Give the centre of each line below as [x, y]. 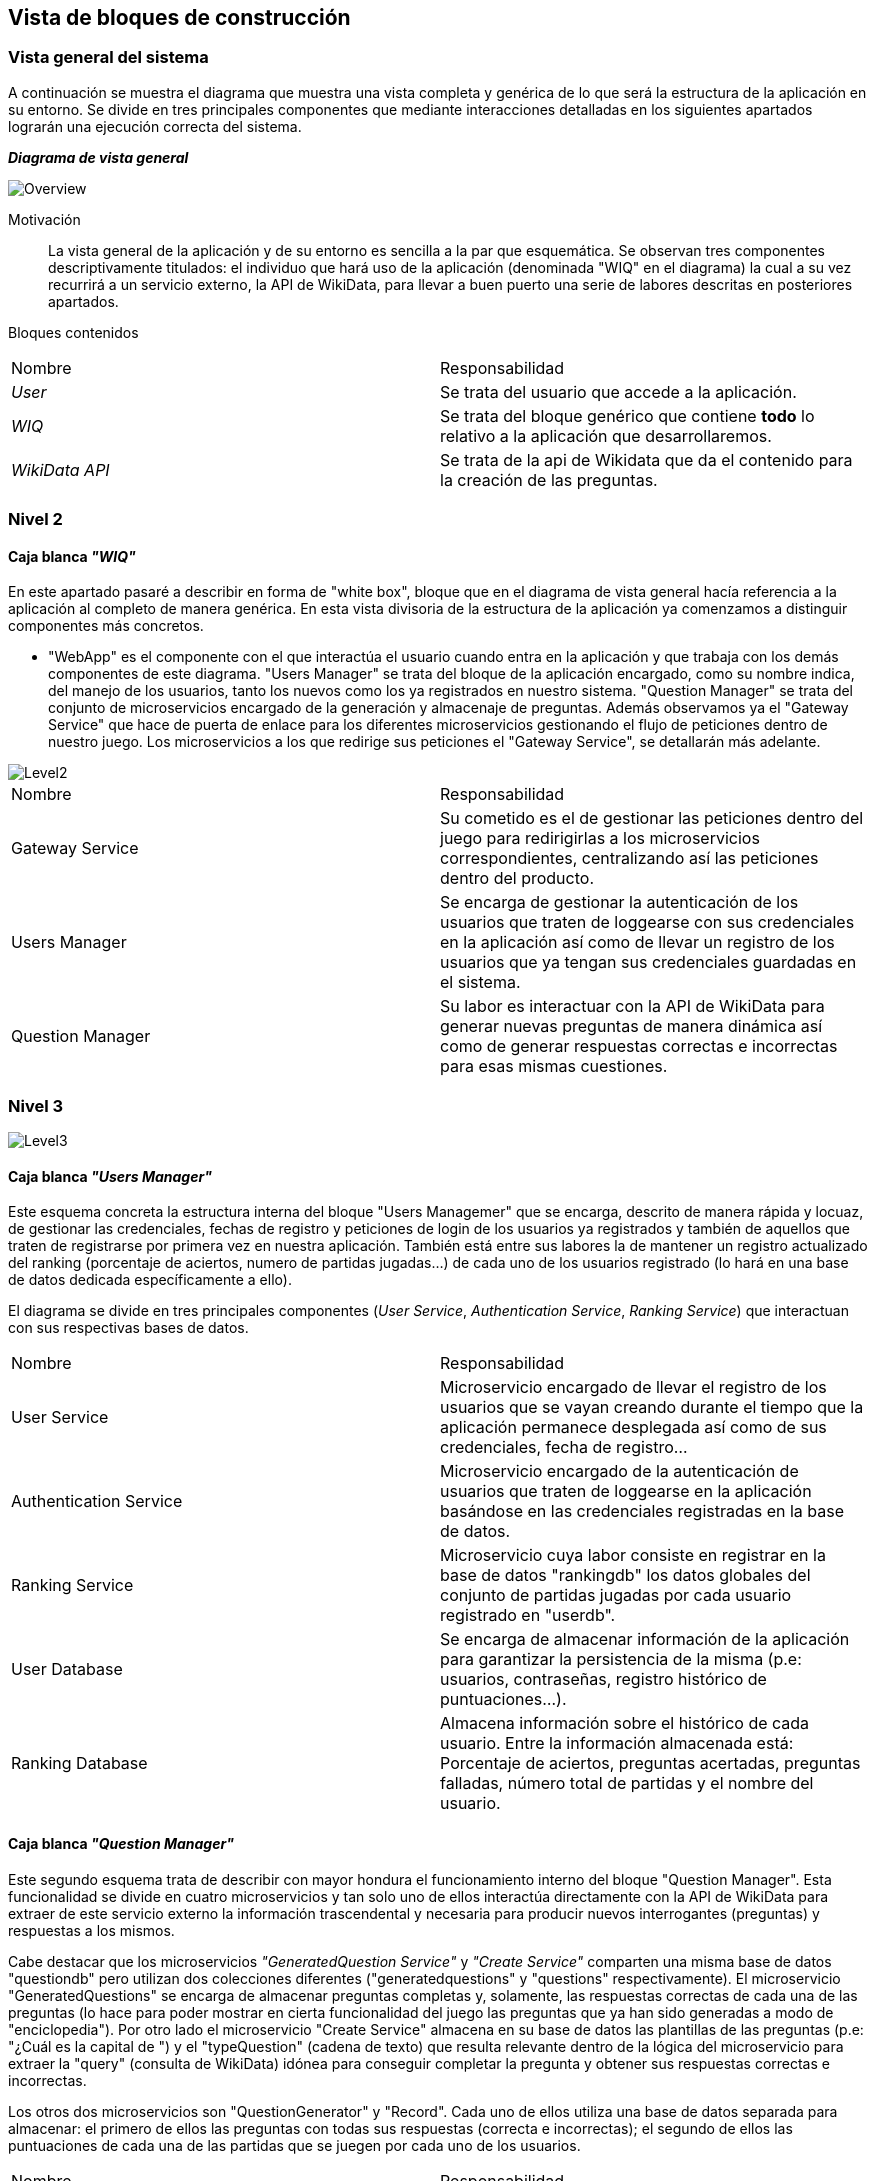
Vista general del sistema [108, 57]
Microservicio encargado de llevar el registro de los [633, 1387]
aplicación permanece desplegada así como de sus [633, 1427]
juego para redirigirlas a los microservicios [600, 838]
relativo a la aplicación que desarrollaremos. [606, 435]
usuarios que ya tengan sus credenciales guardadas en [648, 962]
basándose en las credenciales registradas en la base [642, 1511]
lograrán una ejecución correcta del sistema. [155, 126]
